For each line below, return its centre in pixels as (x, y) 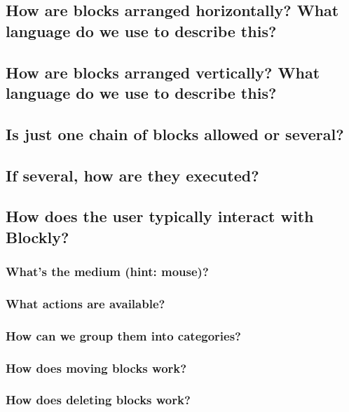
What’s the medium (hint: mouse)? (107, 271)
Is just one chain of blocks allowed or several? (175, 133)
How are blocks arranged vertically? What (163, 72)
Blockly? (37, 236)
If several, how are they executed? (132, 175)
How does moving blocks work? (96, 368)
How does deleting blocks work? (98, 400)
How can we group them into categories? (124, 335)
